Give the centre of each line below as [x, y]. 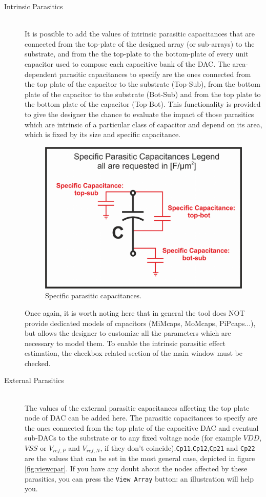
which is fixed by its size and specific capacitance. [103, 134]
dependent [41, 74]
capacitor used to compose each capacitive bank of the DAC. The [127, 63]
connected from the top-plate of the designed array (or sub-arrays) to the [140, 43]
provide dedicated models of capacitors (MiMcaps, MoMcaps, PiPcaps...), [140, 323]
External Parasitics [34, 380]
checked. [38, 363]
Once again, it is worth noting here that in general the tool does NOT [135, 312]
